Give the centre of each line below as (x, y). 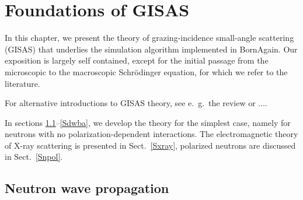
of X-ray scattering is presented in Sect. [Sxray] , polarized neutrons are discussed (150, 145)
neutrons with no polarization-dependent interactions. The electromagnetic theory (151, 134)
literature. (22, 83)
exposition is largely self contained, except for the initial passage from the (137, 60)
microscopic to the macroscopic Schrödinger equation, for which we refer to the (146, 71)
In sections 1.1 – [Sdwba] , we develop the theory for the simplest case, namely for (148, 122)
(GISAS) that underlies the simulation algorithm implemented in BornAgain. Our (151, 49)
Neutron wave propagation (87, 188)
